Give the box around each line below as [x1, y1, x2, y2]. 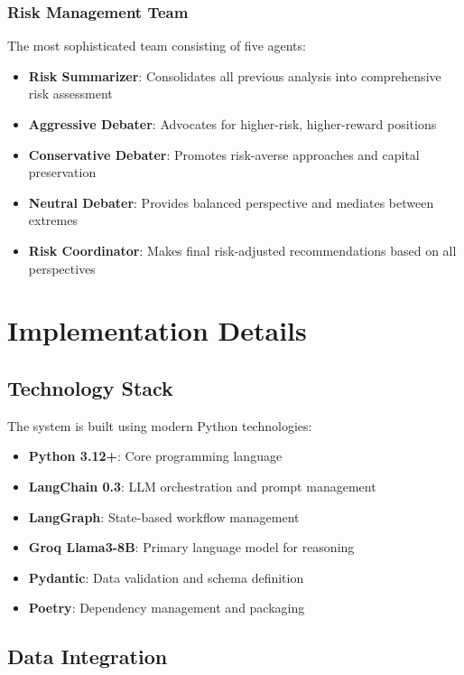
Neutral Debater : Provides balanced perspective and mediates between [28, 192, 434, 211]
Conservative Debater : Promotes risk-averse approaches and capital [28, 145, 420, 164]
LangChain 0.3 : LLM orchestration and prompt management [28, 476, 376, 495]
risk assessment [28, 84, 113, 103]
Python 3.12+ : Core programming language [28, 446, 283, 465]
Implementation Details [7, 312, 307, 349]
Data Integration [7, 642, 168, 670]
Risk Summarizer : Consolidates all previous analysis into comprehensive [28, 66, 441, 85]
